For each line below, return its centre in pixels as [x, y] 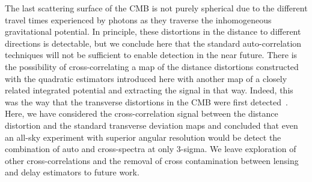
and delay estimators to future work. [72, 172]
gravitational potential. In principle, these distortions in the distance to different [153, 31]
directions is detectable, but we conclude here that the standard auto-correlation [153, 43]
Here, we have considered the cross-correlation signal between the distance [142, 113]
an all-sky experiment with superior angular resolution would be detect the [143, 137]
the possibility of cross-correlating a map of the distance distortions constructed [152, 66]
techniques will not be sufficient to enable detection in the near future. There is [151, 55]
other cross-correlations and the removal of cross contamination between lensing [152, 160]
